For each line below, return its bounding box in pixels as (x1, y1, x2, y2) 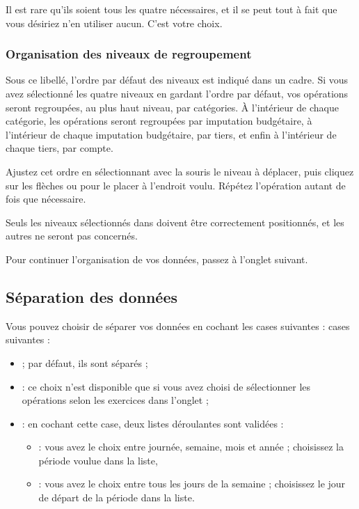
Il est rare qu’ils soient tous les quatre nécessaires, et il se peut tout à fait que (6, 2, 337, 16)
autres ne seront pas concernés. (6, 228, 138, 243)
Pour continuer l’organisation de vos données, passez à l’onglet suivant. (6, 251, 308, 266)
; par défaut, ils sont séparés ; (22, 355, 148, 370)
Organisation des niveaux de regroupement (6, 45, 252, 63)
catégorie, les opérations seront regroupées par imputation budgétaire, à (6, 113, 312, 128)
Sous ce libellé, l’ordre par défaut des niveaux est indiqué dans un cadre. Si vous (6, 72, 349, 87)
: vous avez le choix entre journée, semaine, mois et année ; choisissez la (38, 439, 344, 454)
